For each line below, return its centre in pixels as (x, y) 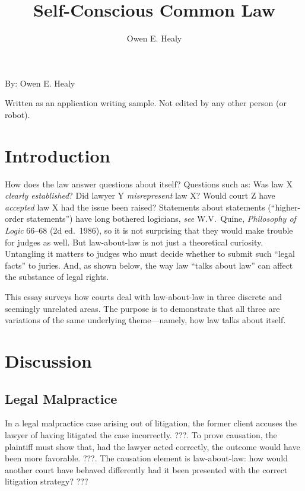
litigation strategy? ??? (47, 481)
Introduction (58, 155)
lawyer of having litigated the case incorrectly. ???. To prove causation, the (141, 434)
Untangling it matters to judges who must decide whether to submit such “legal (150, 254)
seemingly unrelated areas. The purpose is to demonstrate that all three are (142, 308)
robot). (18, 114)
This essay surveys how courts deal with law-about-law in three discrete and (143, 296)
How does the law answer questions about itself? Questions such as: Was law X (149, 184)
